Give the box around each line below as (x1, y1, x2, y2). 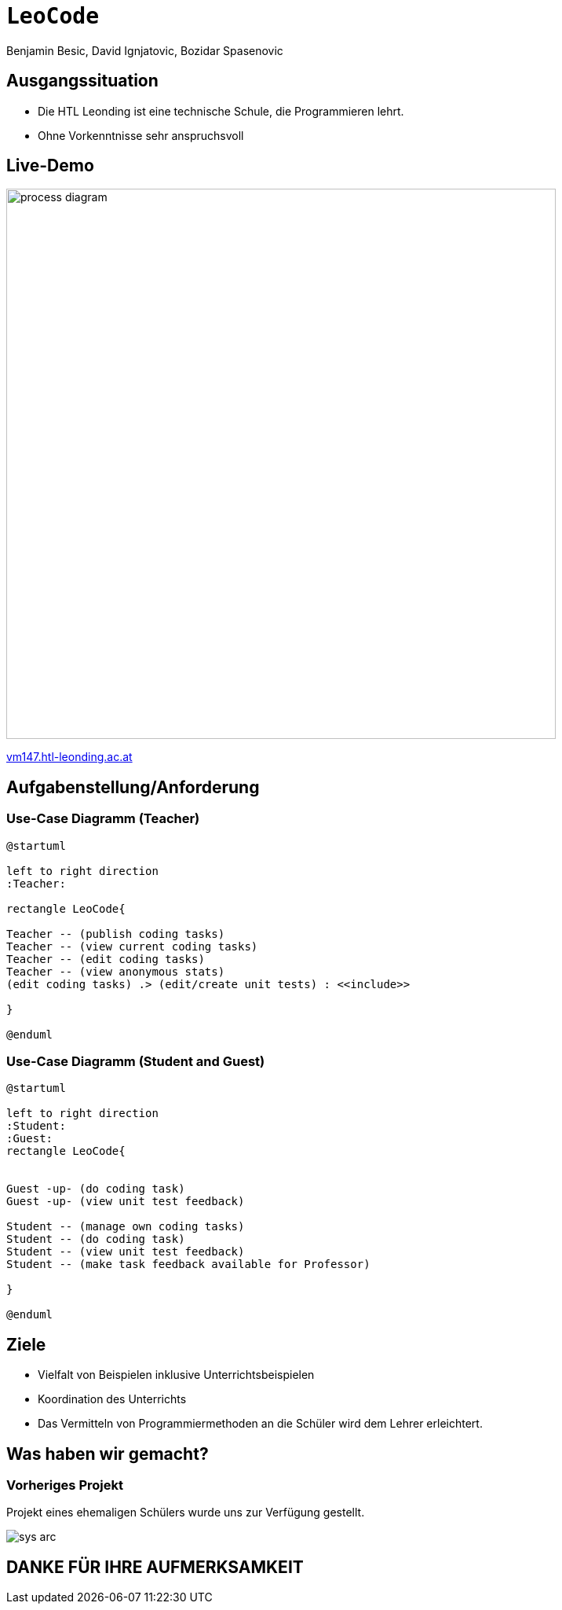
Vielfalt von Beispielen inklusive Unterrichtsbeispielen (38, 1368, 315, 1382)
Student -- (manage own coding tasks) (6, 1220, 245, 1233)
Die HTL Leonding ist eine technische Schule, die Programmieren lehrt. (38, 104, 404, 118)
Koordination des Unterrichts (38, 1392, 187, 1406)
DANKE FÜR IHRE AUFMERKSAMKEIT (6, 1557, 304, 1577)
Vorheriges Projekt (6, 1477, 123, 1494)
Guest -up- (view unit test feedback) (6, 1195, 245, 1208)
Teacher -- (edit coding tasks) (6, 952, 205, 965)
